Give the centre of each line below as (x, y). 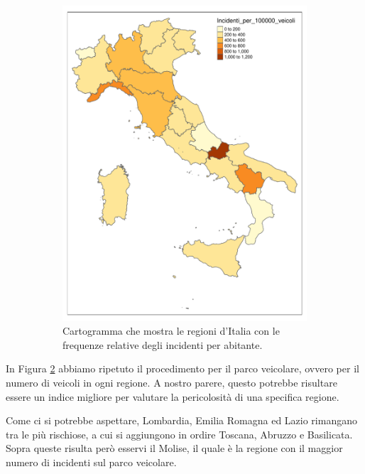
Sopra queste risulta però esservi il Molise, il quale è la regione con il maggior (174, 448)
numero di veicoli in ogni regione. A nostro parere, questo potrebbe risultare (171, 383)
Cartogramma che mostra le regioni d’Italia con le (171, 331)
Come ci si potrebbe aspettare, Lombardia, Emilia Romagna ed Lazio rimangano (181, 420)
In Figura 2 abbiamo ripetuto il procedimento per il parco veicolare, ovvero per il (182, 368)
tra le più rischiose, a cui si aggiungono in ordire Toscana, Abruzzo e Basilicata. (179, 434)
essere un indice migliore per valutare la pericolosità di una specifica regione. (173, 396)
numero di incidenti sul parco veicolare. (91, 462)
